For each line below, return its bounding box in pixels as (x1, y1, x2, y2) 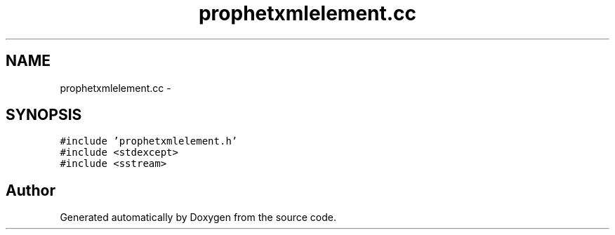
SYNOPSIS (6, 106, 82, 124)
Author (6, 181, 55, 199)
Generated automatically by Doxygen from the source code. (60, 211, 337, 224)
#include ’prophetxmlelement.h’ (60, 135, 238, 147)
